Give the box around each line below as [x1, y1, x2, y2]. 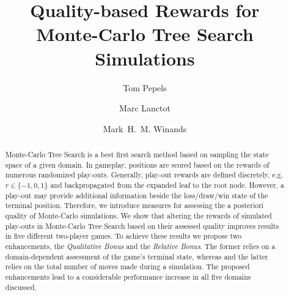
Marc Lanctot [119, 102, 170, 114]
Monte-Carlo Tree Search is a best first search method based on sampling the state [5, 149, 269, 160]
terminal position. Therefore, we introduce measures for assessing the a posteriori [5, 200, 264, 211]
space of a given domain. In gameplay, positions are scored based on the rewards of [5, 159, 269, 170]
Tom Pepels [123, 81, 167, 94]
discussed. [5, 282, 37, 292]
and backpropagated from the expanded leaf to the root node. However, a [50, 180, 285, 190]
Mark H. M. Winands [103, 122, 187, 135]
